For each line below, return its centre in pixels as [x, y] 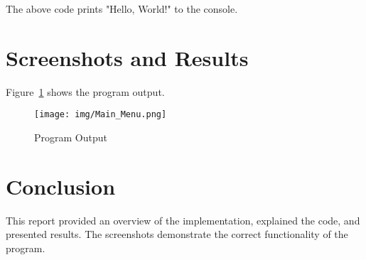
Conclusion [61, 186]
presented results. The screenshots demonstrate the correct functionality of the [177, 234]
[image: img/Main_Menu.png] [101, 115]
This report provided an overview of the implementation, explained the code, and [183, 220]
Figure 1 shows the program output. [85, 91]
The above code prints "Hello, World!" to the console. [122, 9]
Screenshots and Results [127, 57]
